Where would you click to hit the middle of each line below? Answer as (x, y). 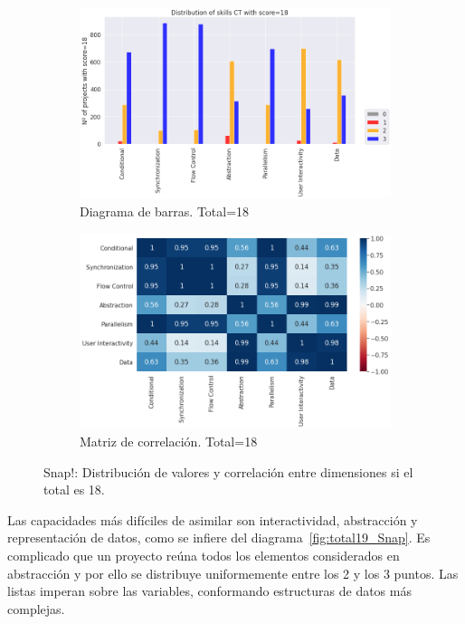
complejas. (36, 608)
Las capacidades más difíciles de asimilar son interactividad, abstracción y (213, 519)
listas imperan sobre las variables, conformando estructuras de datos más (209, 591)
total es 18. (74, 490)
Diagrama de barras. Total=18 (165, 211)
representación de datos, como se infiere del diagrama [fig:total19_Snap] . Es (219, 538)
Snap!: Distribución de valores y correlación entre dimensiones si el (228, 471)
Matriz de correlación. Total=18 (169, 441)
